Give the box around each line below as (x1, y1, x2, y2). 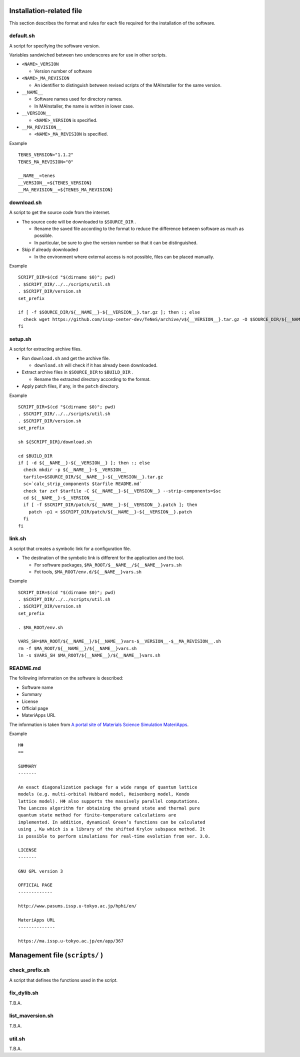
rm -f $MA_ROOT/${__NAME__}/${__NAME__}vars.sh (18, 645, 137, 651)
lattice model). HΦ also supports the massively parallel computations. (18, 798, 200, 804)
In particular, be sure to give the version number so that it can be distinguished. (34, 239, 197, 245)
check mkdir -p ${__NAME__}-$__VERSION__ (23, 467, 126, 472)
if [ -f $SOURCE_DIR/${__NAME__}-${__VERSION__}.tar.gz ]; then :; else (18, 309, 200, 315)
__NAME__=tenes (18, 173, 55, 178)
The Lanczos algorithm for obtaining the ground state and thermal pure (18, 805, 200, 811)
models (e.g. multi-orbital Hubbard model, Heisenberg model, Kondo (18, 791, 189, 797)
